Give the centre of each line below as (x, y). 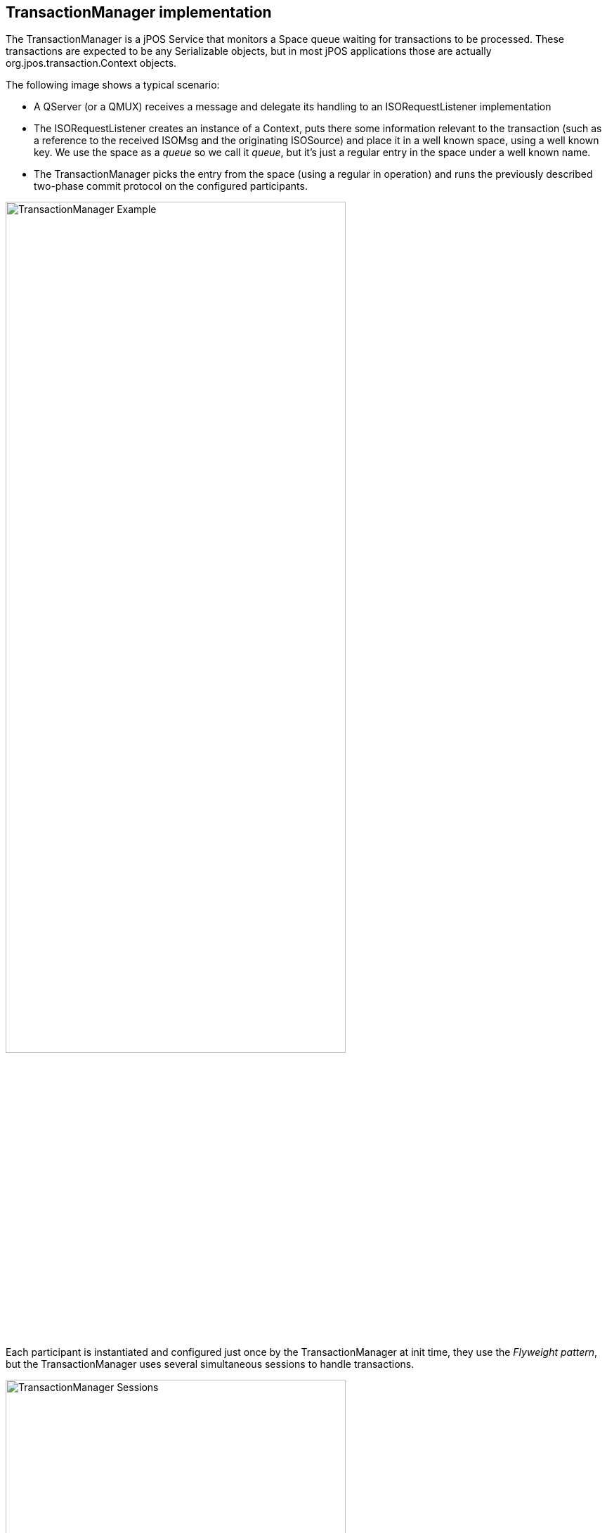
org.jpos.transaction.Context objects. (91, 63)
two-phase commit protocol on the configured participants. (171, 186)
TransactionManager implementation (139, 12)
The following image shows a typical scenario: (113, 85)
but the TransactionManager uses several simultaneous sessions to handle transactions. (210, 1364)
